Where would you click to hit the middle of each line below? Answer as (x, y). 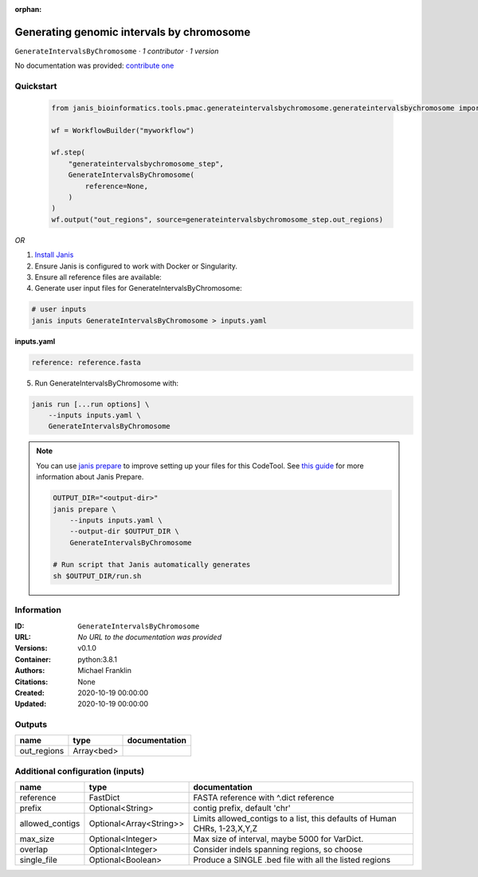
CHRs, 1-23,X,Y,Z (225, 828)
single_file (38, 860)
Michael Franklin (104, 671)
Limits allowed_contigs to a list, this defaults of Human (295, 819)
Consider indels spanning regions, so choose (278, 850)
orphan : (28, 9)
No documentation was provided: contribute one (94, 66)
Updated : (31, 704)
